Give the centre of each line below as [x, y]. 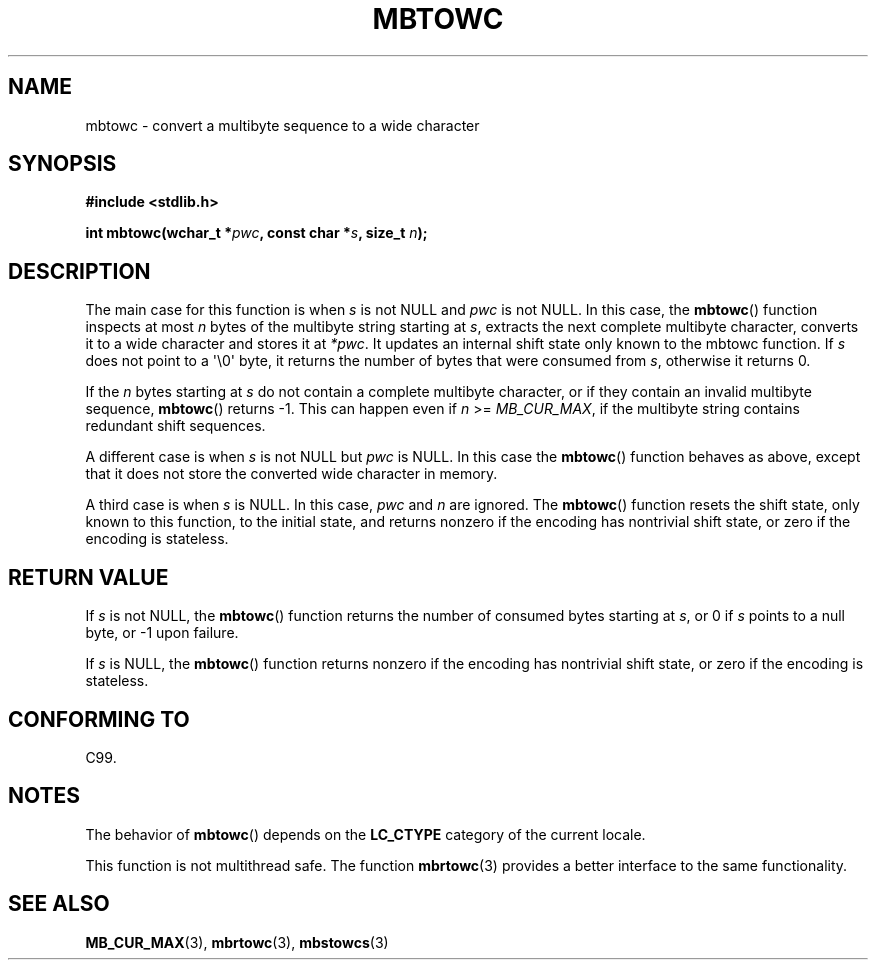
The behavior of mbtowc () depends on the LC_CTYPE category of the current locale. [365, 834]
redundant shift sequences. [175, 426]
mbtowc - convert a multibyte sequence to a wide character [282, 125]
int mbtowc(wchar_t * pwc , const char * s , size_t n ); [256, 233]
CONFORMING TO [99, 719]
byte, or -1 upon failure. [162, 633]
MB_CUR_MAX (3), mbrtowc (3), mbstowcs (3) [237, 942]
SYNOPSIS [62, 164]
